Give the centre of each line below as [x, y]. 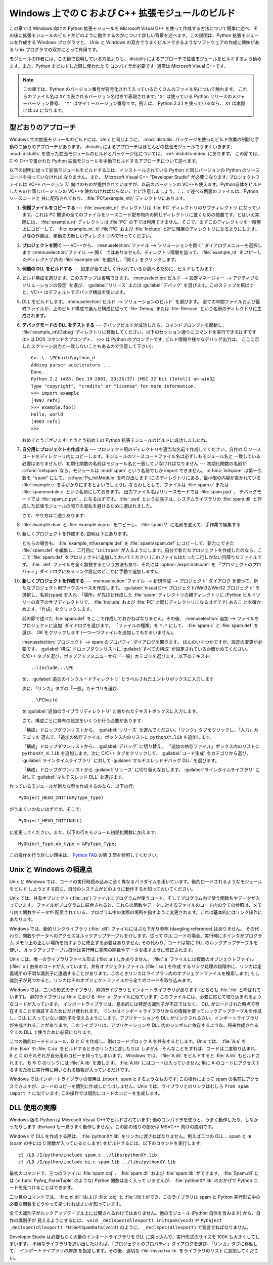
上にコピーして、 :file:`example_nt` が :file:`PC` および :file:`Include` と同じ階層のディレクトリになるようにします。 [141, 229]
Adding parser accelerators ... [71, 365]
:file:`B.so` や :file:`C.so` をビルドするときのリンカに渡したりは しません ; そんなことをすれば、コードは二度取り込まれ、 [134, 1048]
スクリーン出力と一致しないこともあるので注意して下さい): [92, 346]
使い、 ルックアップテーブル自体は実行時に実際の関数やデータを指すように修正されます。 [103, 950]
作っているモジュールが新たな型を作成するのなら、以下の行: [72, 786]
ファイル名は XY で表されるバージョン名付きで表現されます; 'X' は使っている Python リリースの [132, 96]
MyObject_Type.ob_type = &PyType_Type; [68, 844]
